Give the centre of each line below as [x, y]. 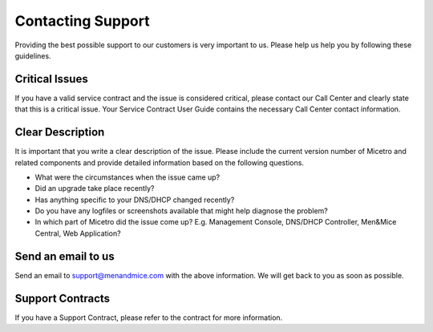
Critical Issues [51, 79]
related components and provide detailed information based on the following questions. [160, 162]
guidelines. [33, 55]
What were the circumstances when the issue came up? [127, 177]
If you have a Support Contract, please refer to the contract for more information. [149, 318]
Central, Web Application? [78, 233]
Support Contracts [63, 298]
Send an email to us [65, 256]
